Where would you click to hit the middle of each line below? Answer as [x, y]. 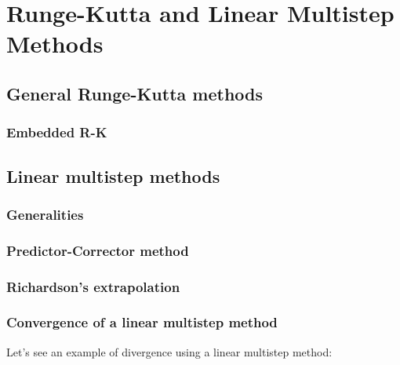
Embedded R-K [57, 132]
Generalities [45, 214]
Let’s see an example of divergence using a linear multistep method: [169, 351]
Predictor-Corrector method [98, 250]
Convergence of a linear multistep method [142, 322]
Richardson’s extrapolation [93, 286]
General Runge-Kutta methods [135, 93]
